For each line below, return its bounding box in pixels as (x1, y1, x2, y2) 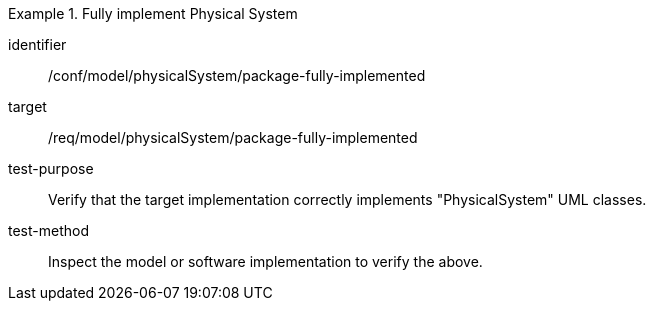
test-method (8, 222, 89, 239)
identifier (8, 36, 67, 53)
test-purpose (8, 160, 94, 177)
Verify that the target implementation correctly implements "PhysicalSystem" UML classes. (48, 191, 647, 208)
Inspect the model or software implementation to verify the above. (48, 253, 483, 270)
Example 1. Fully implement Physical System (8, 5, 298, 22)
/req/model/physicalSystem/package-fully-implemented (48, 129, 418, 146)
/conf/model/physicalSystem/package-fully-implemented (48, 67, 426, 84)
